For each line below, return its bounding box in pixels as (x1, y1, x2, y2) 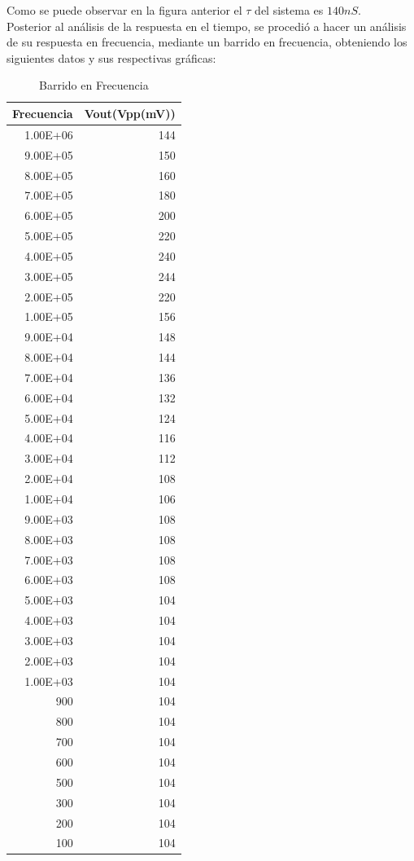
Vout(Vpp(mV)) (84, 104, 176, 121)
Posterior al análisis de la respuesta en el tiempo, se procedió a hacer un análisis (7, 17, 407, 34)
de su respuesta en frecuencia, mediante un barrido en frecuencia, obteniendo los (7, 33, 407, 51)
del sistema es (255, 2, 324, 18)
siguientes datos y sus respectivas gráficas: (7, 49, 216, 66)
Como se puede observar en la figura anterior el (7, 2, 242, 18)
